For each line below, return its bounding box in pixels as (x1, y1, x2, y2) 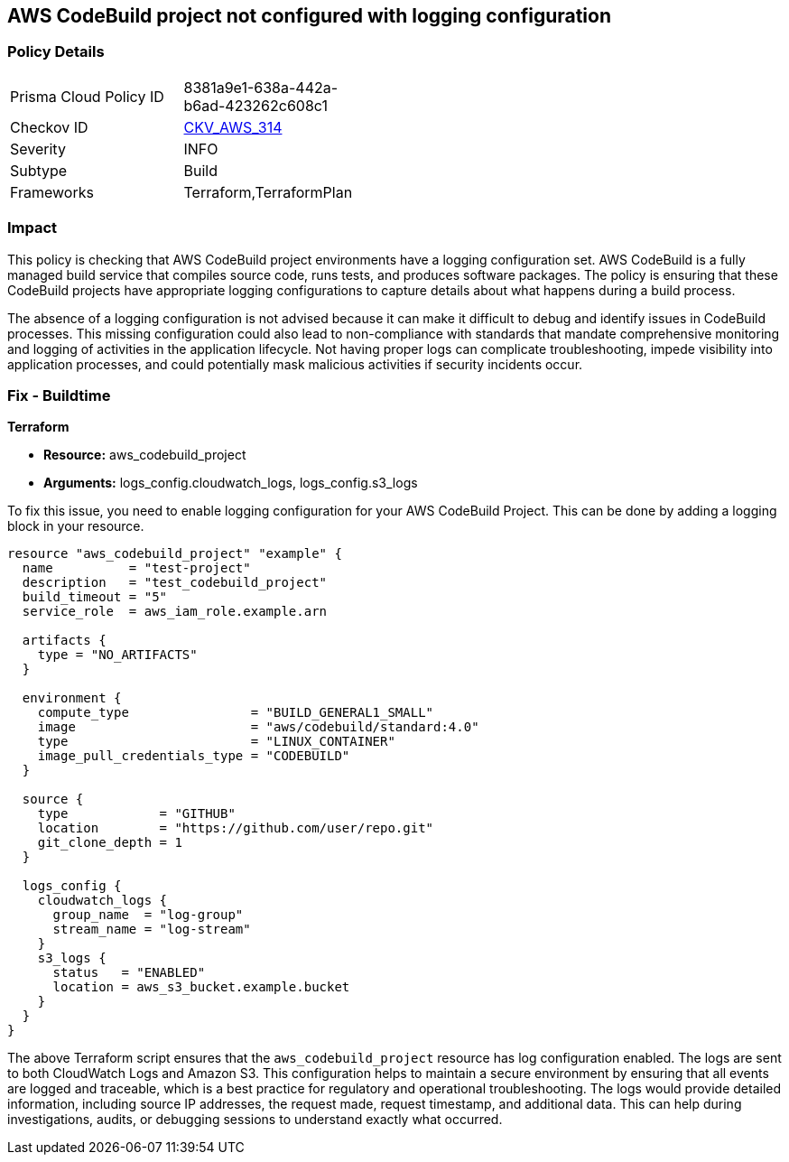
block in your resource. (7, 518, 144, 535)
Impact (7, 218, 58, 237)
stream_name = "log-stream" (52, 922, 251, 937)
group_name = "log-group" (52, 907, 244, 923)
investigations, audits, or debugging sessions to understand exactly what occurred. (7, 1111, 503, 1128)
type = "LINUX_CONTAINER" (37, 734, 395, 749)
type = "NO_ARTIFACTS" (37, 647, 198, 663)
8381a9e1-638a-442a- (183, 78, 339, 97)
